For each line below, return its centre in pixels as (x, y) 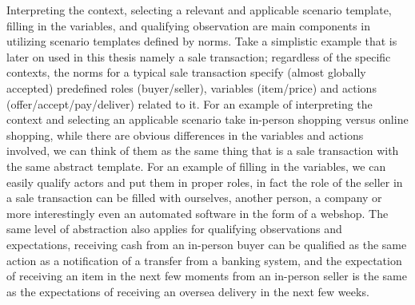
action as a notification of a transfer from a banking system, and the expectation (204, 260)
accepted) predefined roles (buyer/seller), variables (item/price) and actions (192, 87)
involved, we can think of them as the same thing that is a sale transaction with (203, 151)
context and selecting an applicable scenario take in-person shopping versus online (207, 119)
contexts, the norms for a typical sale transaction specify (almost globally (186, 72)
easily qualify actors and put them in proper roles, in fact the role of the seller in (205, 182)
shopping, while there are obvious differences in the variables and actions (185, 135)
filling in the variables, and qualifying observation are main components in (189, 25)
